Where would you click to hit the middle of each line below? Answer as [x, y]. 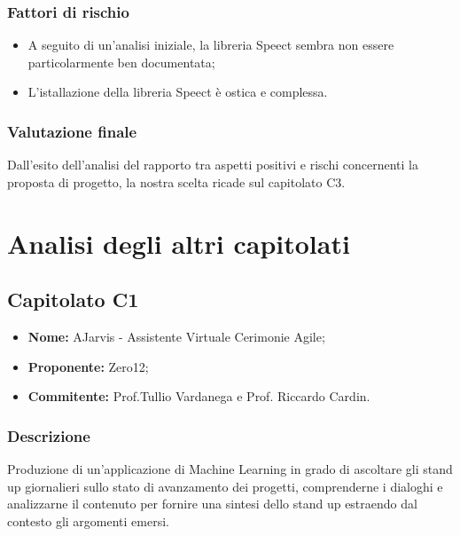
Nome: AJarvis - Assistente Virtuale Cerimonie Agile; [176, 336]
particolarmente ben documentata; [121, 62]
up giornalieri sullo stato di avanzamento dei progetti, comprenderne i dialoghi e [225, 486]
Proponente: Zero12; [88, 366]
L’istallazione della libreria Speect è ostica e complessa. [178, 92]
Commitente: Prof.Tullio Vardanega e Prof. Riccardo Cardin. [199, 396]
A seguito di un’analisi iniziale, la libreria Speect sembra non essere [211, 45]
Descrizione [49, 435]
